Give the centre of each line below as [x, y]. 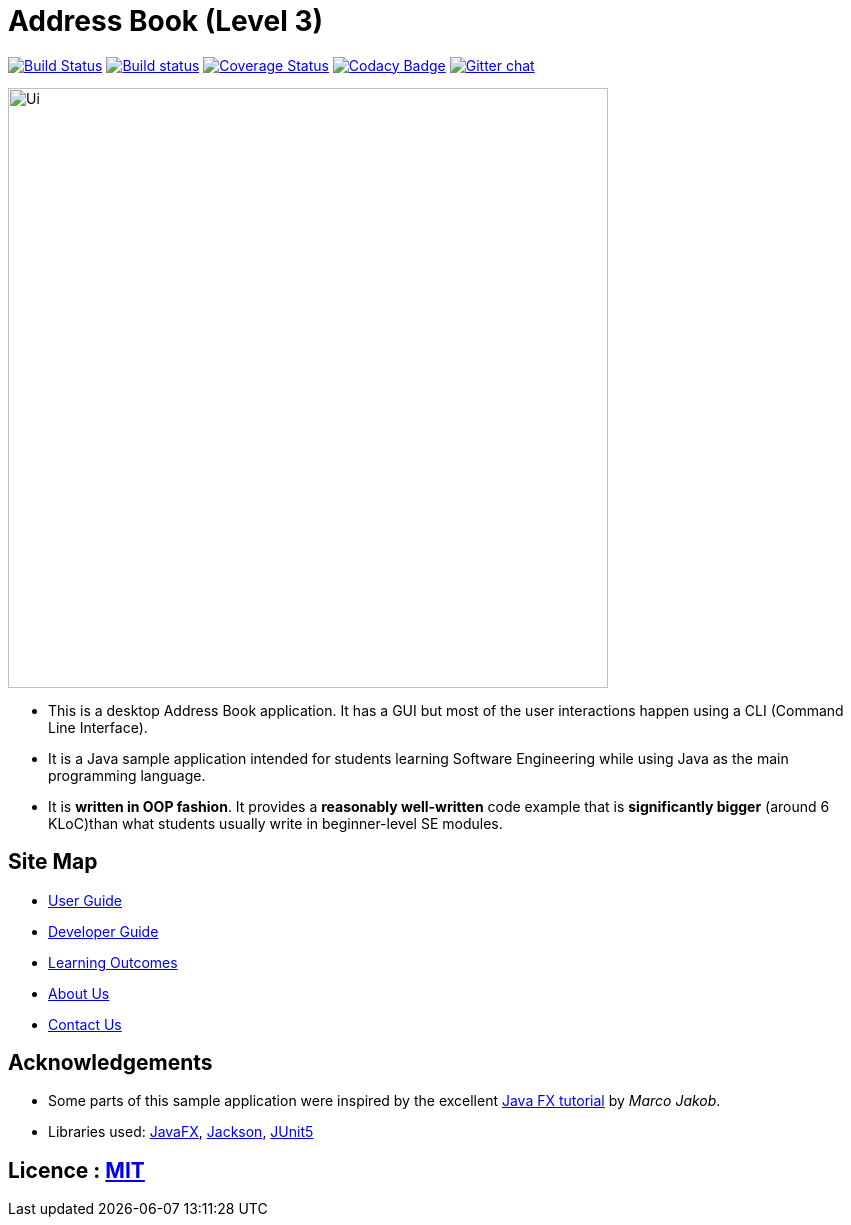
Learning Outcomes [113, 962]
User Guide [85, 900]
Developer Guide [103, 931]
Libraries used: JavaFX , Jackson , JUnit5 [181, 1132]
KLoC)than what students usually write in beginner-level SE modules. [275, 823]
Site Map [53, 862]
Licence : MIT [76, 1170]
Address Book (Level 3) [166, 21]
